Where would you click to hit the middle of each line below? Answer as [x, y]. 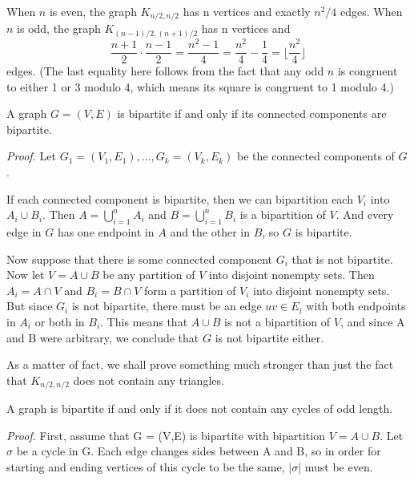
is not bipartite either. [269, 337]
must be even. [339, 467]
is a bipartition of [283, 214]
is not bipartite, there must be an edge [167, 306]
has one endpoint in [106, 232]
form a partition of [190, 290]
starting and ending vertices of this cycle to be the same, [146, 467]
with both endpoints [356, 306]
